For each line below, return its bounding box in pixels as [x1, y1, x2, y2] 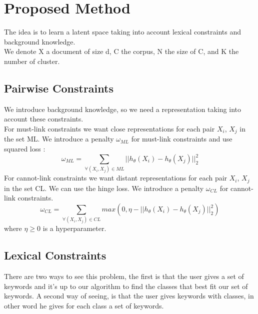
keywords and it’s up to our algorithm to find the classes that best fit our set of [4, 280, 248, 291]
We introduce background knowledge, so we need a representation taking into [4, 103, 241, 114]
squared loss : [4, 143, 45, 153]
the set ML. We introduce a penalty [4, 133, 114, 144]
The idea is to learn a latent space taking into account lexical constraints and [4, 26, 241, 37]
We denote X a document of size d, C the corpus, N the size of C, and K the [4, 46, 239, 56]
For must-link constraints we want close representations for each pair [4, 123, 215, 133]
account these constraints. [4, 113, 83, 124]
